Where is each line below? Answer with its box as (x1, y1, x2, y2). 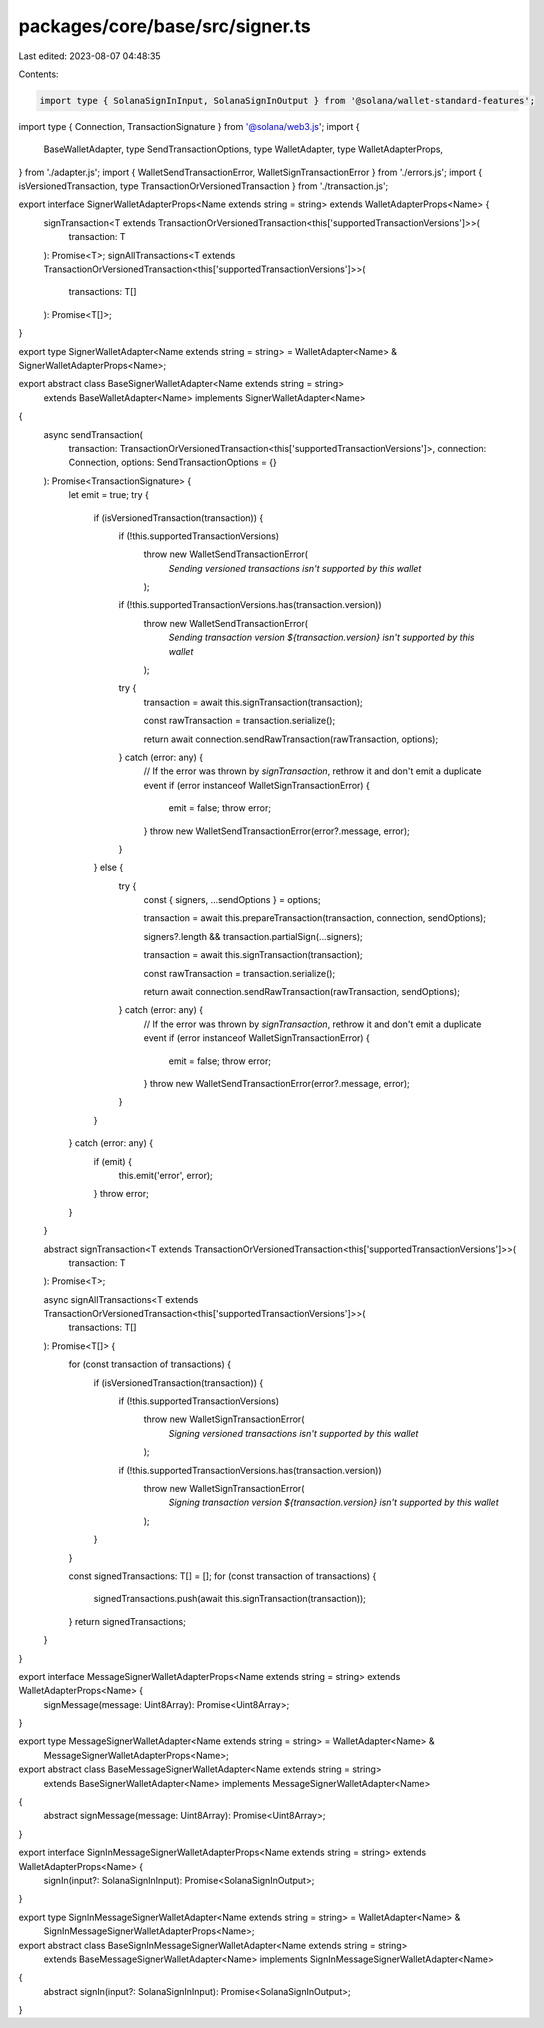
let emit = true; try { (68, 489, 149, 501)
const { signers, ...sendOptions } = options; (143, 894, 321, 906)
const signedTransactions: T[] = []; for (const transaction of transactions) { (68, 1570, 377, 1582)
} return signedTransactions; (68, 1615, 187, 1627)
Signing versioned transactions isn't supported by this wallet (168, 1427, 419, 1439)
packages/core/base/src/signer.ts (18, 15, 311, 37)
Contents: (18, 68, 59, 80)
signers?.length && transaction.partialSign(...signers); (143, 930, 364, 942)
